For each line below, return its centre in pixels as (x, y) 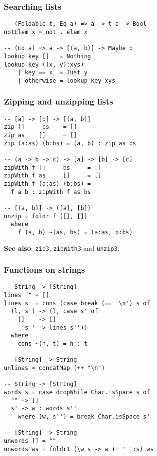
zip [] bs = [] (41, 127)
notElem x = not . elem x (46, 32)
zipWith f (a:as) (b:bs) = (47, 184)
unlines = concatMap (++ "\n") (54, 368)
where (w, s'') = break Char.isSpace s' (84, 416)
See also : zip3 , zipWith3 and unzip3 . (62, 248)
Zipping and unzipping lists (59, 101)
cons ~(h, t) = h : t (52, 344)
